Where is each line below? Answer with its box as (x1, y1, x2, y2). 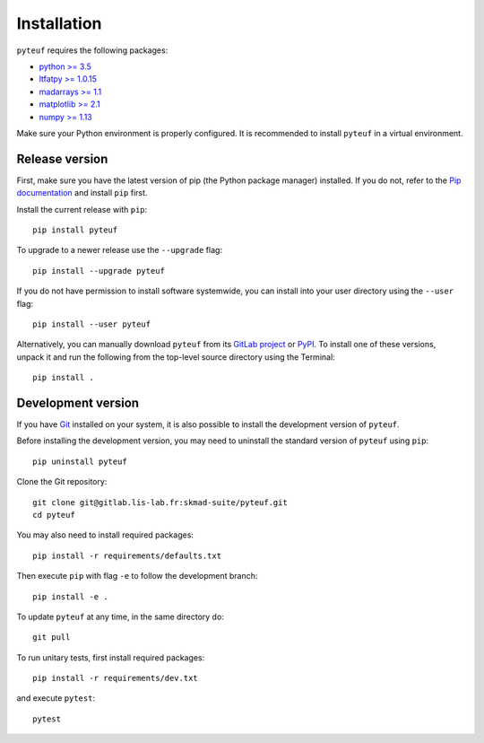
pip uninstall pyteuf (32, 456, 127, 467)
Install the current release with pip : (16, 204, 148, 214)
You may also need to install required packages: (16, 529, 194, 540)
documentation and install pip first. (16, 188, 148, 198)
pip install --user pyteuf (32, 319, 151, 329)
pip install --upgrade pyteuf (32, 266, 166, 275)
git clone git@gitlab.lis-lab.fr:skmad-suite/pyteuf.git (32, 497, 289, 507)
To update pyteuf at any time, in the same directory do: (16, 611, 224, 622)
